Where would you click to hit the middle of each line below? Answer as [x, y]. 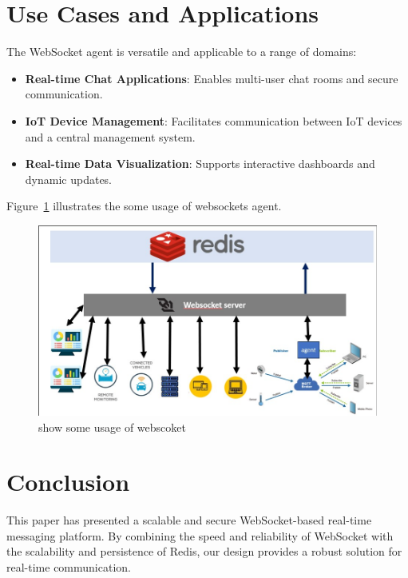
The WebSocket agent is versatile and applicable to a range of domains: [182, 52]
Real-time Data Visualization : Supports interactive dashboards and [200, 163]
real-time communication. [69, 567]
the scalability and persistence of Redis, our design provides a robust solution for [204, 551]
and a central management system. [110, 136]
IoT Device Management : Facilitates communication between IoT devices [214, 120]
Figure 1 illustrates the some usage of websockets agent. [144, 206]
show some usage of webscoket [112, 427]
